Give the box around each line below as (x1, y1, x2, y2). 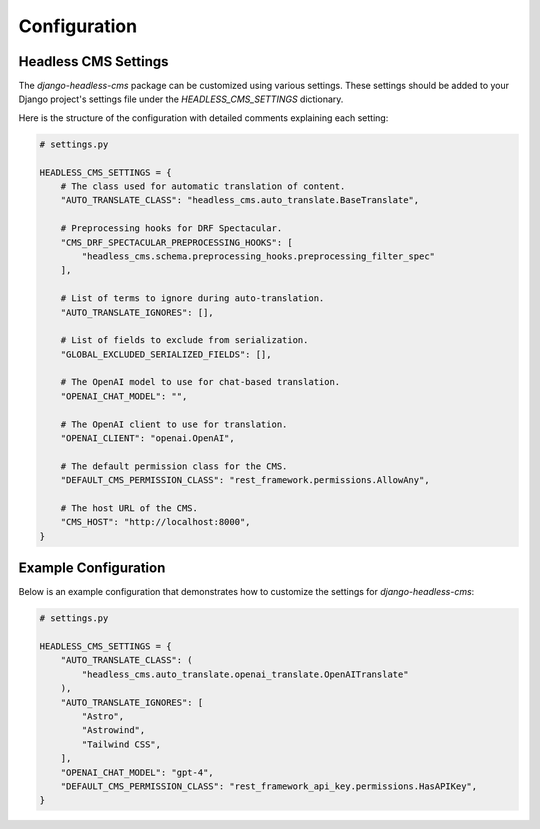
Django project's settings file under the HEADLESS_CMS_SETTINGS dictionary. (18, 93, 344, 105)
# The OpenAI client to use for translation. (60, 418, 288, 430)
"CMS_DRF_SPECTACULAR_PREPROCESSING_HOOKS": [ (60, 236, 294, 248)
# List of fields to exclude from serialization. (60, 335, 309, 346)
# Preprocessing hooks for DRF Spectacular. (60, 223, 283, 234)
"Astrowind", (81, 725, 146, 736)
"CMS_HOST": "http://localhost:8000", (60, 516, 251, 528)
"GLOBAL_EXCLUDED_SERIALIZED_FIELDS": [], (60, 348, 272, 360)
